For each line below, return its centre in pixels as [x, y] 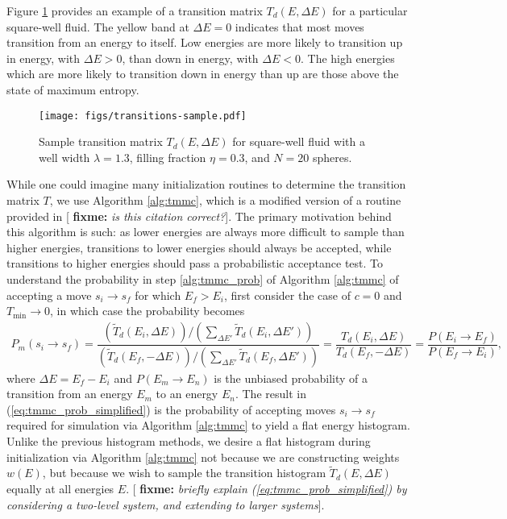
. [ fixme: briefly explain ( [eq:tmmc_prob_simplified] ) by [266, 489]
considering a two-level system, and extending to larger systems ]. [166, 504]
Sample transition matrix [101, 141]
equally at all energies [60, 489]
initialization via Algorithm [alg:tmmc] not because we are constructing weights [203, 457]
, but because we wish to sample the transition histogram [184, 473]
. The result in [270, 394]
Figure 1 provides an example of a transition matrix [135, 10]
